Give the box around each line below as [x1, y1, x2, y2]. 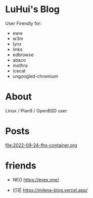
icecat [12, 67, 26, 74]
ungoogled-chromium [12, 73, 58, 79]
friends [5, 160, 36, 171]
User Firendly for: [5, 20, 42, 26]
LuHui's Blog [5, 4, 60, 15]
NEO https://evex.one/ [12, 176, 59, 183]
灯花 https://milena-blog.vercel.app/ [12, 187, 88, 193]
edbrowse [12, 52, 34, 58]
